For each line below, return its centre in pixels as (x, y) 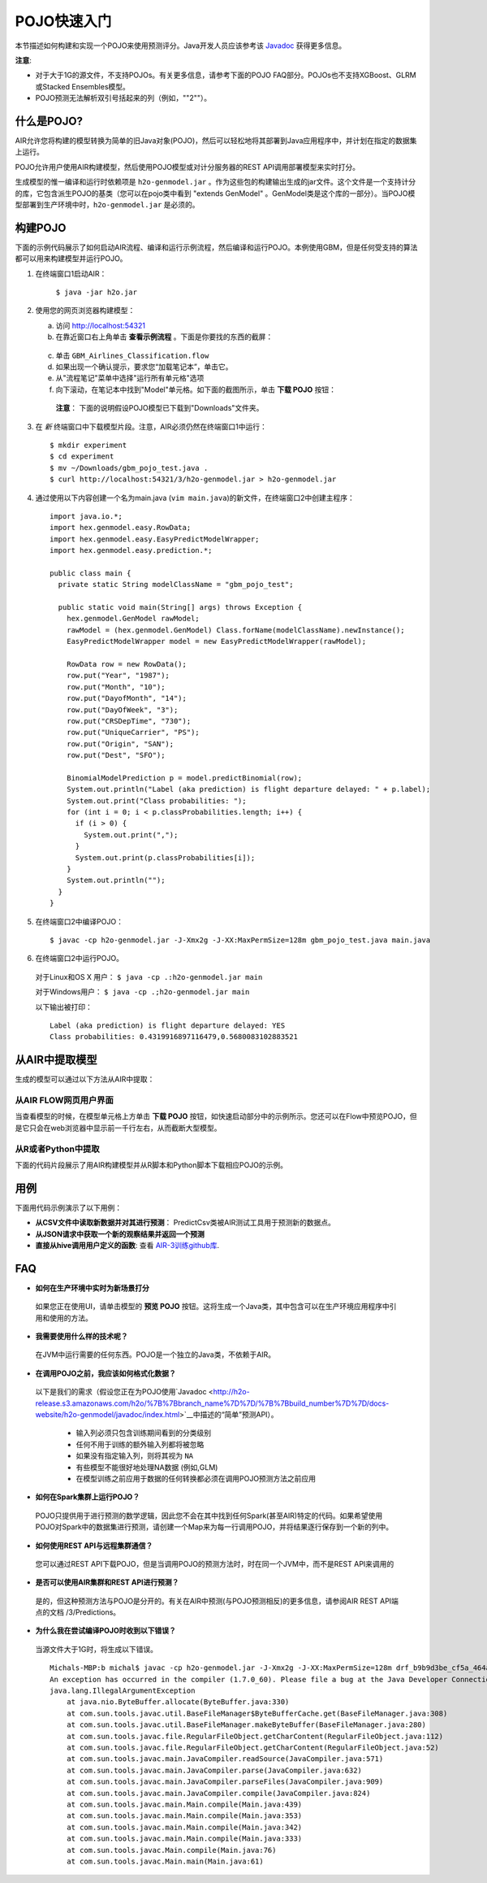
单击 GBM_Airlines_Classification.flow (132, 355)
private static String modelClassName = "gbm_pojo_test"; (176, 585)
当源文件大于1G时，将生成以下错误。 (97, 1649)
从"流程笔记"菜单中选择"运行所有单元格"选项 (130, 378)
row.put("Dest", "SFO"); (116, 755)
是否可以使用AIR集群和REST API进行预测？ (107, 1582)
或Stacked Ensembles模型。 (82, 86)
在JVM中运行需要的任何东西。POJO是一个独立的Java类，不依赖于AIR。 (155, 1355)
